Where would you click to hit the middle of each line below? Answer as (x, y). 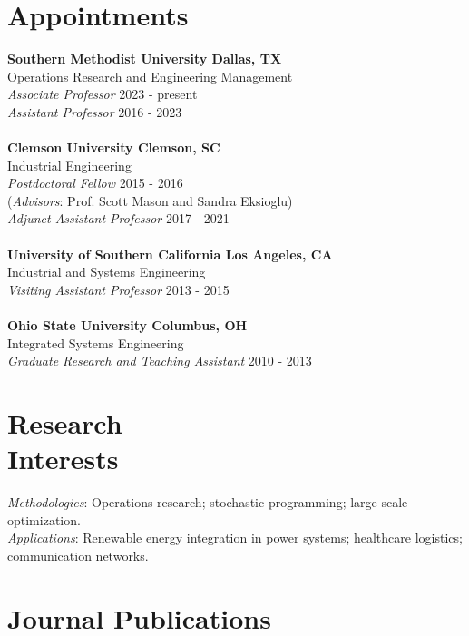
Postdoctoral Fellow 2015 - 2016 (95, 183)
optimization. (44, 519)
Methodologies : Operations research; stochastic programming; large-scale (208, 502)
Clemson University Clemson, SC (114, 147)
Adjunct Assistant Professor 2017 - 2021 (118, 218)
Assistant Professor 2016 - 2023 (95, 111)
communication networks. (78, 555)
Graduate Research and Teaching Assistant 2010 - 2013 (160, 361)
